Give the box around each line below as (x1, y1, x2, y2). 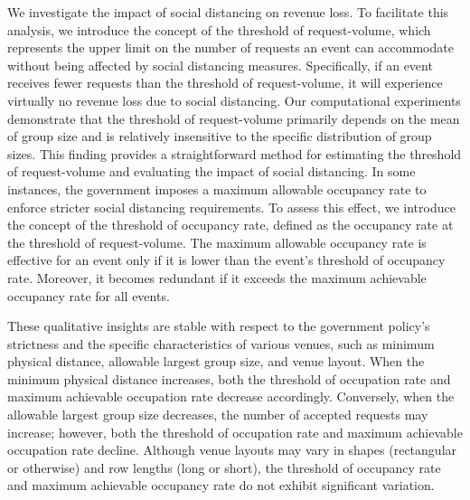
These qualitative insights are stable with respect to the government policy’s (7, 316, 430, 335)
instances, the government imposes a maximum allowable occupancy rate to (7, 179, 427, 198)
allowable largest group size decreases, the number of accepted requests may (7, 405, 428, 424)
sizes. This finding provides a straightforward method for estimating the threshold (7, 144, 462, 163)
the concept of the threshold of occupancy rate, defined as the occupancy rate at (7, 215, 454, 234)
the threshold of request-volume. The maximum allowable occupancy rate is (7, 232, 427, 251)
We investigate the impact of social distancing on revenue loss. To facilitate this (7, 3, 449, 21)
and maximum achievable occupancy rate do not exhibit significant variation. (7, 476, 435, 495)
